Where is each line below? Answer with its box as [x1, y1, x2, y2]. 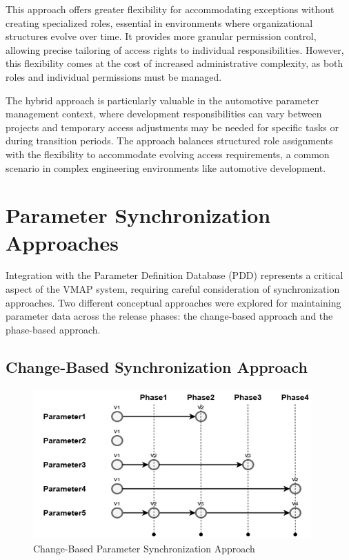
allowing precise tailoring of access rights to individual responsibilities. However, [6, 42, 344, 57]
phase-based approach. [6, 322, 101, 336]
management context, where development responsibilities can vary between [6, 106, 322, 121]
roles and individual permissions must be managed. [6, 69, 222, 84]
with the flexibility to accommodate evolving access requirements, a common [6, 146, 330, 161]
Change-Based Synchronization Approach [6, 356, 308, 377]
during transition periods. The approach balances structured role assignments [6, 133, 333, 148]
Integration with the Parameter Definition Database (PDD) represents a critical [6, 268, 343, 282]
